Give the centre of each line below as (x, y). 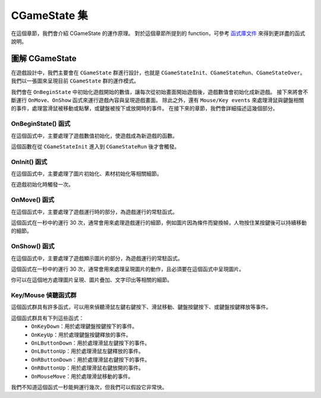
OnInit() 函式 (29, 162)
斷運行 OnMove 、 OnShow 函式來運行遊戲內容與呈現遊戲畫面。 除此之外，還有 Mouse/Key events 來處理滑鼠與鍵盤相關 (158, 100)
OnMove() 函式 (33, 200)
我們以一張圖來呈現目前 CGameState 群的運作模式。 (75, 81)
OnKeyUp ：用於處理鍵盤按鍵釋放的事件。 (81, 334)
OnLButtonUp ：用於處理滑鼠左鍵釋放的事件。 (87, 351)
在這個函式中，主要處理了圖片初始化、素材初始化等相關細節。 (86, 174)
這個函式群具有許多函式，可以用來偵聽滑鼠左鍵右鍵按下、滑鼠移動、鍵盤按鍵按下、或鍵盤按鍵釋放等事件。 (141, 307)
